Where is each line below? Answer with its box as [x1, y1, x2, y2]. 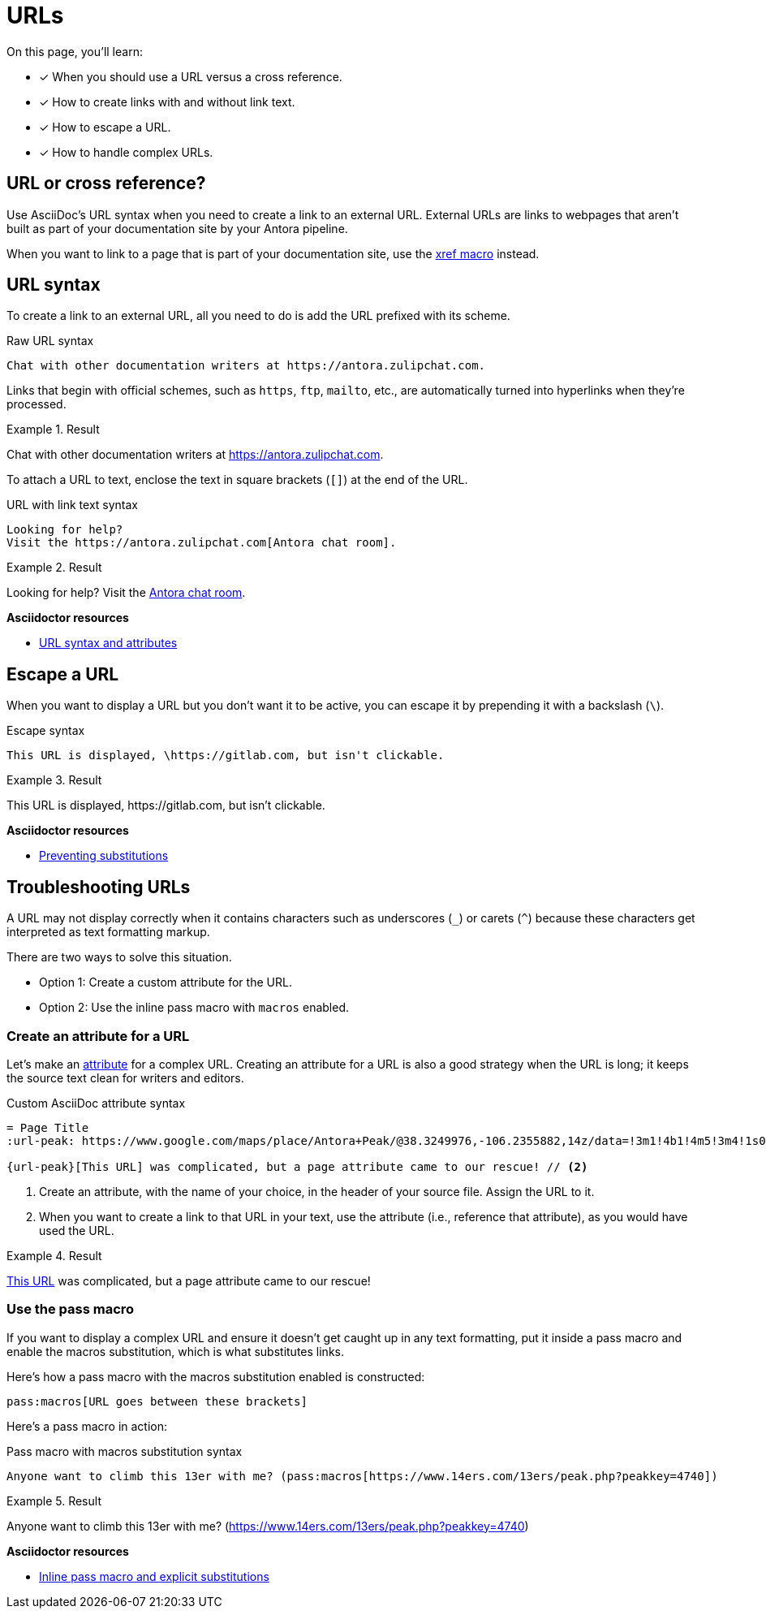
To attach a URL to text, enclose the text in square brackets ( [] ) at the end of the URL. [6, 473, 468, 487]
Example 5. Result [6, 1493, 101, 1508]
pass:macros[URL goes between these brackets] [6, 1394, 308, 1408]
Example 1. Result [6, 422, 100, 437]
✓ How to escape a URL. [39, 119, 171, 134]
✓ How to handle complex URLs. [39, 145, 213, 159]
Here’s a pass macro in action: [6, 1419, 168, 1433]
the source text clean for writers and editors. [6, 1070, 244, 1085]
